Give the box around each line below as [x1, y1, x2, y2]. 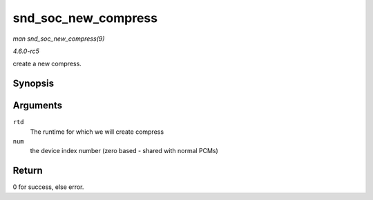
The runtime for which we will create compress [30, 128, 164, 136]
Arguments [12, 100, 63, 112]
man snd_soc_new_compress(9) [12, 34, 105, 43]
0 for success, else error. [12, 183, 84, 191]
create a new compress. [12, 59, 82, 68]
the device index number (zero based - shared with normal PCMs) [30, 147, 219, 155]
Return [12, 165, 43, 177]
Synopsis [12, 78, 55, 90]
